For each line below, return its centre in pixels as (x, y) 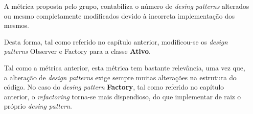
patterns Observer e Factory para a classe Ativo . (77, 51)
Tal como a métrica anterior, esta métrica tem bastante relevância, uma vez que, (125, 67)
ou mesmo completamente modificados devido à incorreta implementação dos (119, 15)
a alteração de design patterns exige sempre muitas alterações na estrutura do (120, 77)
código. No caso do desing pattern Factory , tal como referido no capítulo (114, 87)
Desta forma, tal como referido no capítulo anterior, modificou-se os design (116, 41)
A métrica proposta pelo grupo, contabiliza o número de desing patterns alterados (126, 6)
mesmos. (17, 25)
